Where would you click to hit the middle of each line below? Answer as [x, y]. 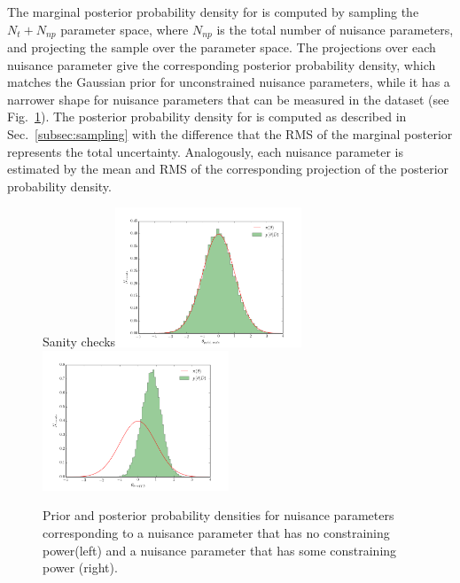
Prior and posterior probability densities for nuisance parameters [218, 515]
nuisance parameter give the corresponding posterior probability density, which [222, 64]
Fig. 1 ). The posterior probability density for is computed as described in [207, 117]
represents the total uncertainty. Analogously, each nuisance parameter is [206, 151]
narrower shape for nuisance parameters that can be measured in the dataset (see [228, 99]
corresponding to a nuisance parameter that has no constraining [216, 532]
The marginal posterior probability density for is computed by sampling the [213, 12]
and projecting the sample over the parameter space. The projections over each [222, 47]
